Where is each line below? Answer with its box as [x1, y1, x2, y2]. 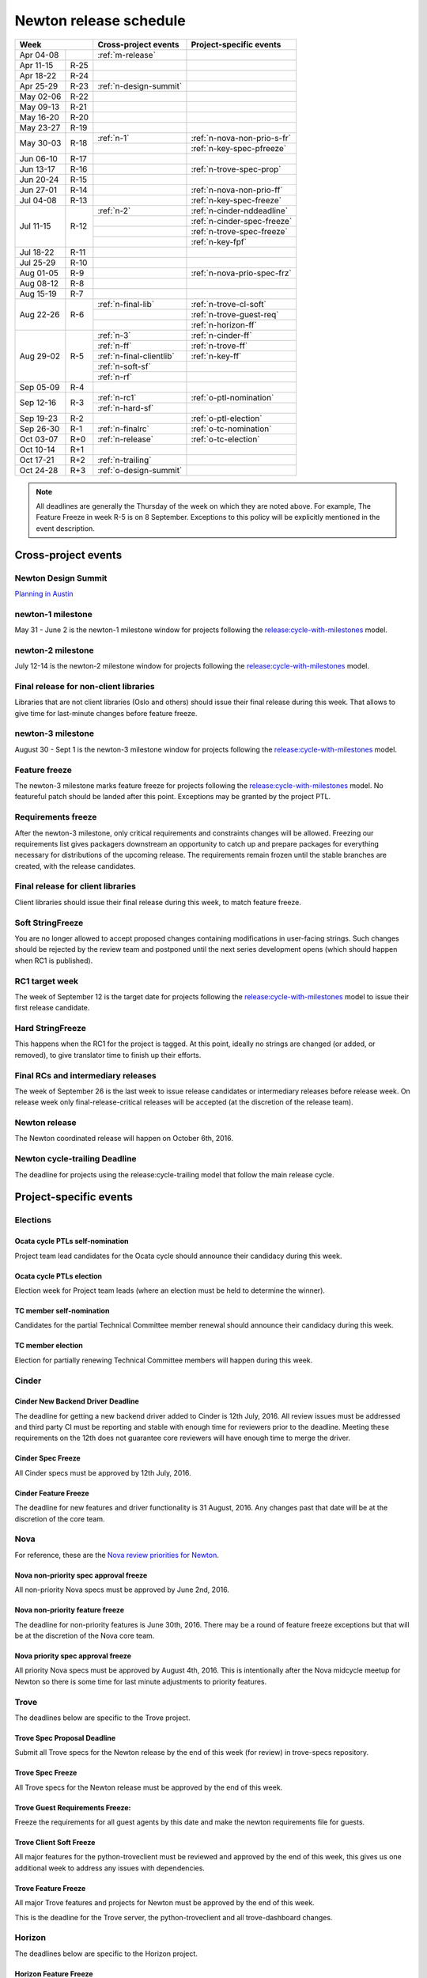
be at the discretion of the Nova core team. [14, 1631, 155, 1640]
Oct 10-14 [19, 444, 55, 455]
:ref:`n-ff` [97, 340, 132, 351]
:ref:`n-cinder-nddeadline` [191, 205, 289, 216]
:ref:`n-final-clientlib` [97, 351, 175, 362]
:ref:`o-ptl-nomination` [191, 392, 274, 403]
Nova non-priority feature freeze [14, 1605, 125, 1615]
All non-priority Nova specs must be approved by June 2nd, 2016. [14, 1585, 229, 1594]
